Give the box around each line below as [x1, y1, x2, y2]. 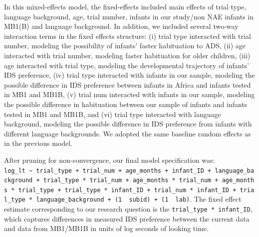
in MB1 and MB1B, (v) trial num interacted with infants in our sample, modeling [4, 89, 255, 100]
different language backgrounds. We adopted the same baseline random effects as [4, 128, 251, 138]
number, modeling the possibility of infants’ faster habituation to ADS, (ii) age [4, 40, 246, 51]
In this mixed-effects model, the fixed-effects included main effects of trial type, [4, 1, 247, 11]
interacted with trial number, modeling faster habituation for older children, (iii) [4, 50, 251, 60]
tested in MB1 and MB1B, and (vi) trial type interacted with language [4, 109, 221, 119]
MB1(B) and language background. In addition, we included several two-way [4, 21, 239, 31]
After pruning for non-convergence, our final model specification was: [4, 154, 215, 165]
